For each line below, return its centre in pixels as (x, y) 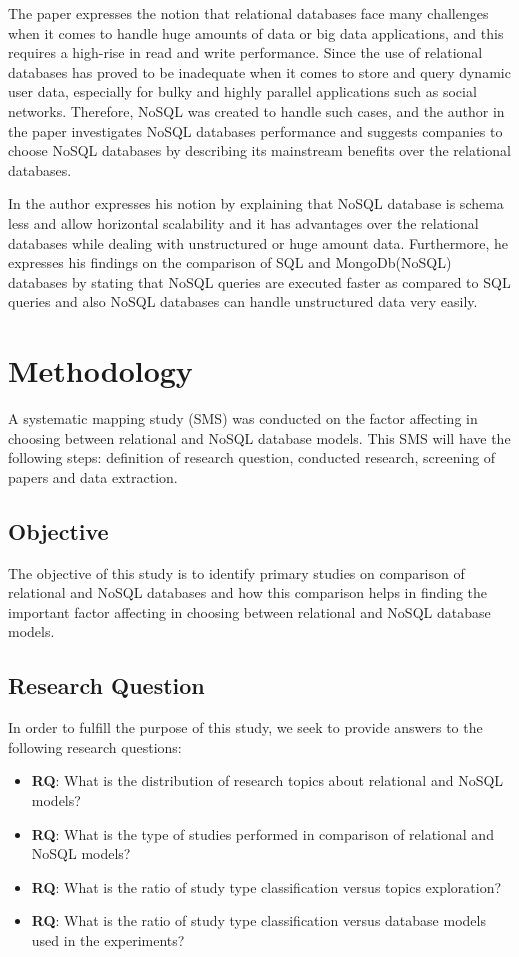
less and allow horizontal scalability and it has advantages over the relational (243, 222)
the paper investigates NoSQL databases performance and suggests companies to (255, 130)
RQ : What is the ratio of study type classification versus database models (258, 920)
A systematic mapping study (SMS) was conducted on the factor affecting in (243, 418)
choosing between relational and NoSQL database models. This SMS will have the (259, 437)
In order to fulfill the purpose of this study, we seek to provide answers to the (245, 727)
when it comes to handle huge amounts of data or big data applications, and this (256, 32)
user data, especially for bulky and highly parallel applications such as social (242, 91)
